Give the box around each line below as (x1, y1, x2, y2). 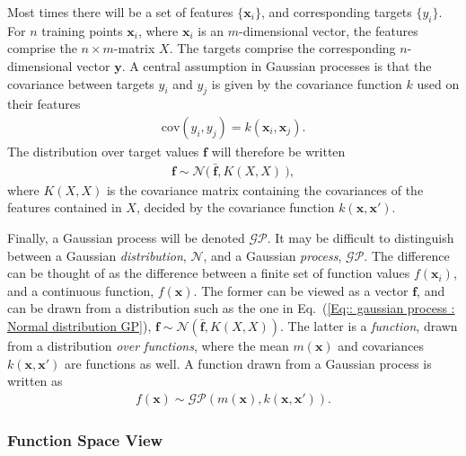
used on (417, 74, 460, 93)
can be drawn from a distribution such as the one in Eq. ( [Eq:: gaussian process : (7, 299, 455, 317)
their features (7, 94, 81, 113)
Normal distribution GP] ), (7, 317, 152, 335)
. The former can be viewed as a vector (193, 281, 409, 300)
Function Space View (7, 428, 163, 451)
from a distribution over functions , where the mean (7, 336, 289, 354)
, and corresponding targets (260, 3, 412, 21)
